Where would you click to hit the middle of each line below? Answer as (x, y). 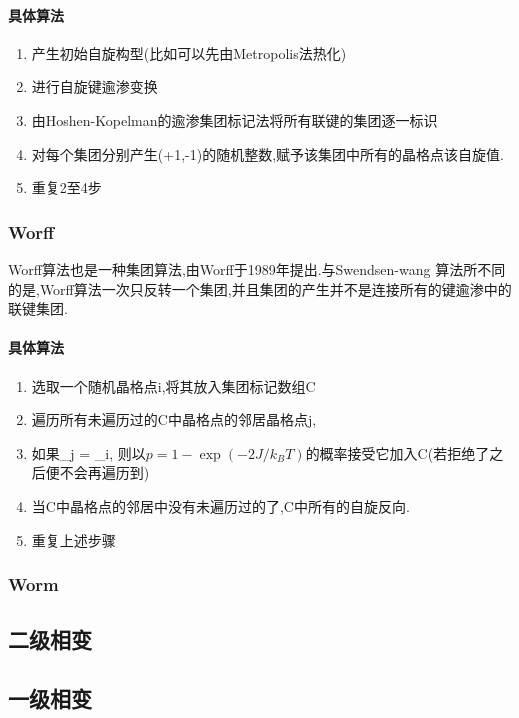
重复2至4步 (66, 187)
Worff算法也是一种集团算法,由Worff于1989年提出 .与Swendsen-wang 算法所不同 (257, 268)
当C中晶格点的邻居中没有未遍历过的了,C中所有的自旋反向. (220, 505)
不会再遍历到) (104, 472)
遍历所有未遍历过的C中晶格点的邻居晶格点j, (174, 419)
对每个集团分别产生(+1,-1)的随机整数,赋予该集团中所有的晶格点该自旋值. (267, 153)
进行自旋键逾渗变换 (94, 86)
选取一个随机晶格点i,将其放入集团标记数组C (173, 385)
